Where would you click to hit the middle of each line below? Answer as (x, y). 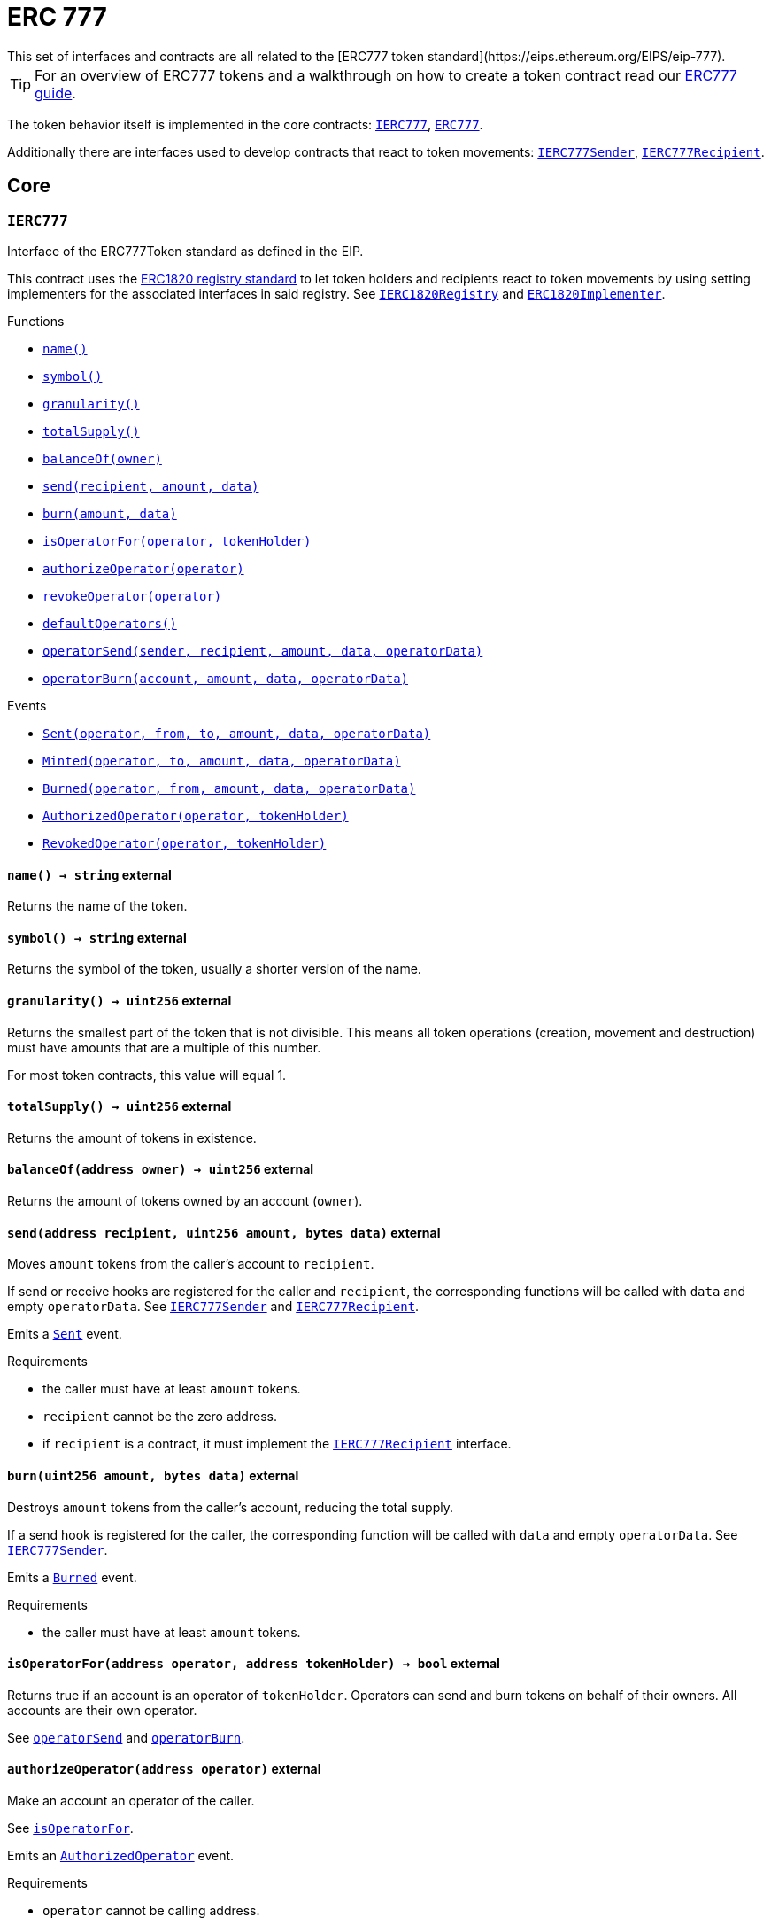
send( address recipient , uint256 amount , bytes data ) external (224, 1232)
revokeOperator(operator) (132, 596)
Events (27, 705)
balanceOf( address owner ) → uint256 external (161, 1169)
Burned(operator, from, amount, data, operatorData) (229, 788)
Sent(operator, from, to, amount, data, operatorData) (237, 733)
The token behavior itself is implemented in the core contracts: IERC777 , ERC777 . (245, 124)
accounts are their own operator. (102, 1710)
